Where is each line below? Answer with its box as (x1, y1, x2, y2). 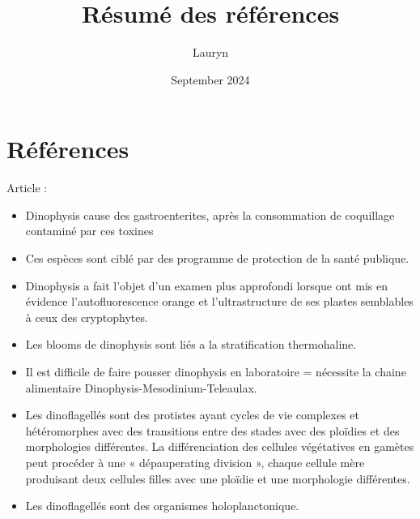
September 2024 (171, 71, 250, 88)
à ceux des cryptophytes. (25, 308, 148, 325)
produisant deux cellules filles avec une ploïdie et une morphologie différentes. (25, 470, 410, 487)
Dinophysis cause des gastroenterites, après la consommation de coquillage (25, 206, 395, 223)
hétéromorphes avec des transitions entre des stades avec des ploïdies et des (25, 422, 400, 439)
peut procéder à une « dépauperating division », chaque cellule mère (25, 453, 365, 470)
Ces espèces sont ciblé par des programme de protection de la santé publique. (25, 250, 409, 267)
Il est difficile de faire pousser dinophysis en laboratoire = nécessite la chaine (25, 363, 406, 380)
